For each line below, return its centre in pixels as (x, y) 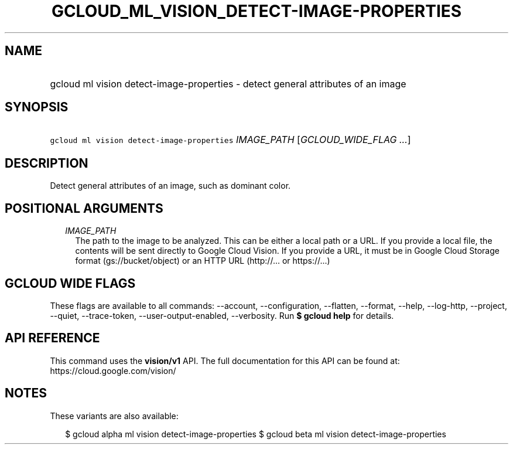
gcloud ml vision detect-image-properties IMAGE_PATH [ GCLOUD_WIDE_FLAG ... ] (230, 140)
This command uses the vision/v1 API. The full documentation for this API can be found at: (225, 360)
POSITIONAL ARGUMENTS (84, 208)
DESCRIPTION (47, 163)
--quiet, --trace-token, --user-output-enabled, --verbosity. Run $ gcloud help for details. (222, 315)
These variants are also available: (114, 416)
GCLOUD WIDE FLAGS (70, 283)
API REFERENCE (52, 338)
